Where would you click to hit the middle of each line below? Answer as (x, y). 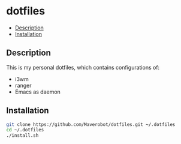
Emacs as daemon (38, 92)
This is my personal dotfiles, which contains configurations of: (83, 67)
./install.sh (22, 136)
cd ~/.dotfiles (25, 130)
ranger (23, 85)
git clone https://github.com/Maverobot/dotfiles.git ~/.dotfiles (91, 124)
